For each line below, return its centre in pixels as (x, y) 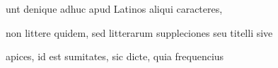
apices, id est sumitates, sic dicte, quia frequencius (115, 56)
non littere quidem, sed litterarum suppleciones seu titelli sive (139, 32)
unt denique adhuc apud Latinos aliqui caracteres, (114, 8)
